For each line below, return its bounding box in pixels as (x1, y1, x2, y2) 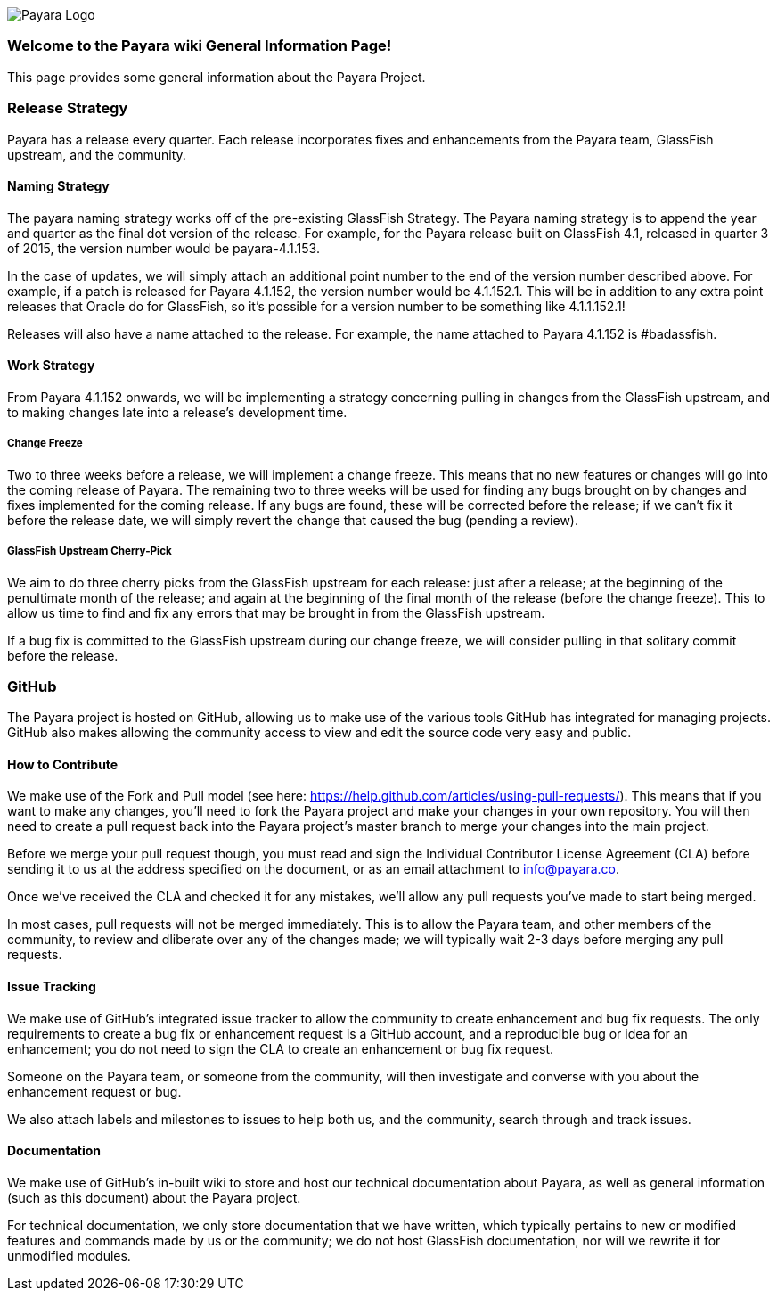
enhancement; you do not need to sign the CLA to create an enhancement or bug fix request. (7, 1040, 554, 1056)
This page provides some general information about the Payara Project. (7, 69, 426, 85)
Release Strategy (7, 99, 128, 118)
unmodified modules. (7, 1247, 131, 1263)
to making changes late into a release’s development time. (7, 404, 348, 420)
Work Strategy (7, 357, 95, 374)
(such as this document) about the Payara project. (7, 1189, 301, 1205)
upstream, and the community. (7, 146, 186, 162)
